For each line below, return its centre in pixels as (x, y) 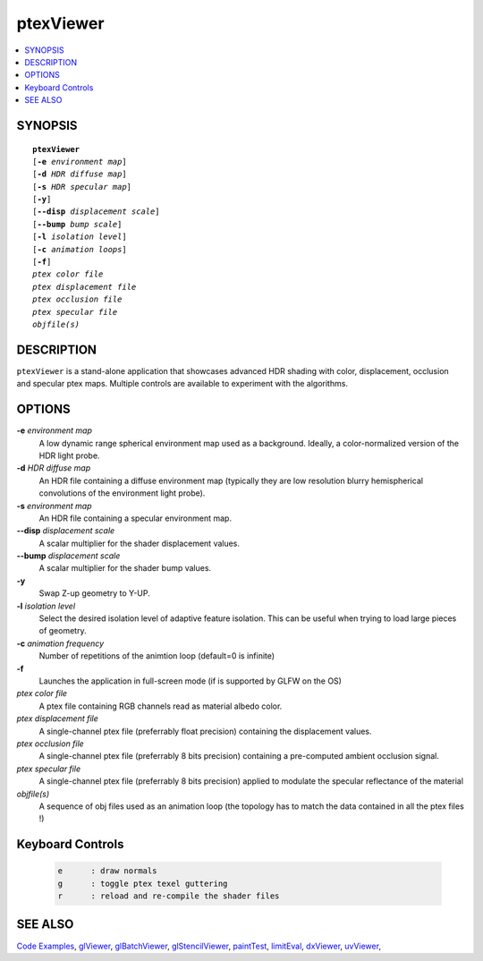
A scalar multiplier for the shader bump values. (125, 568)
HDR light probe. (69, 455)
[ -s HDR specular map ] (82, 187)
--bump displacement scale (68, 556)
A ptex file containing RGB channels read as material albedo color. (161, 706)
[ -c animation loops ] (80, 249)
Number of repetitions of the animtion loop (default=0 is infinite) (157, 656)
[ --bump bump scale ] (77, 224)
